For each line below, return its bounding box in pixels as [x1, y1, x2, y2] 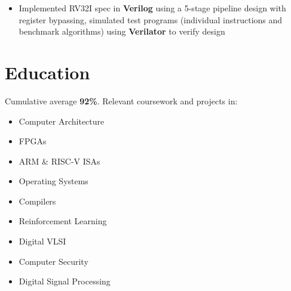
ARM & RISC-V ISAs [19, 154, 100, 167]
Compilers [19, 194, 56, 207]
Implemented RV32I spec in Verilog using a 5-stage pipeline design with [19, 2, 286, 14]
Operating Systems [19, 175, 88, 187]
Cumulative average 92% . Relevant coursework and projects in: [5, 94, 238, 107]
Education [5, 60, 90, 84]
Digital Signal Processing [19, 275, 111, 287]
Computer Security [19, 255, 88, 267]
